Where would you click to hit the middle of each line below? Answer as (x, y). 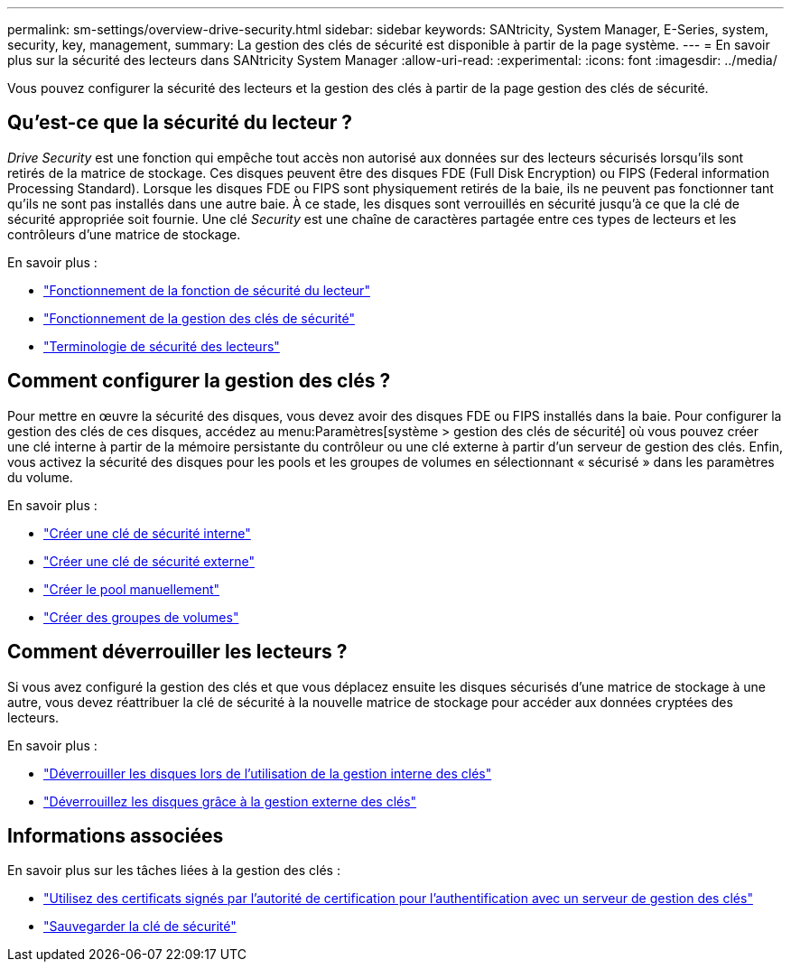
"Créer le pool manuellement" (132, 589)
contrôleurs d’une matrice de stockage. (124, 234)
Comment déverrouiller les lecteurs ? (177, 652)
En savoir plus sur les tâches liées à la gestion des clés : (174, 871)
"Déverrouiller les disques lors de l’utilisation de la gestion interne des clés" (268, 773)
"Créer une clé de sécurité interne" (147, 533)
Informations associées (116, 835)
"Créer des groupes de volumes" (141, 617)
